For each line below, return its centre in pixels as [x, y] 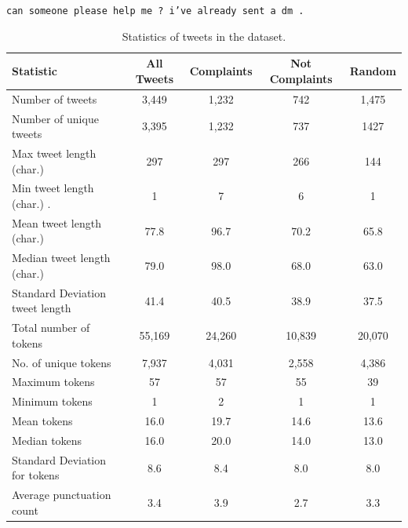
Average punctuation [62, 495]
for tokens [36, 475]
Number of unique [55, 118]
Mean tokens [42, 421]
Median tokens [47, 440]
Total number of [51, 328]
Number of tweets [55, 98]
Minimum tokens [52, 401]
